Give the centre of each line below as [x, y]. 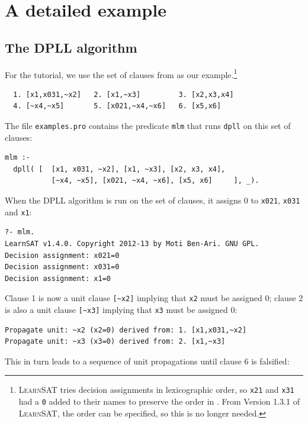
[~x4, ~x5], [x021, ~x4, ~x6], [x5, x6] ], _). [155, 181]
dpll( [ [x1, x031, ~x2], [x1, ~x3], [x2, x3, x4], [119, 169]
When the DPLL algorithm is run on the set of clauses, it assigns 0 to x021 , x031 [153, 200]
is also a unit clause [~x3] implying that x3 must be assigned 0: [121, 309]
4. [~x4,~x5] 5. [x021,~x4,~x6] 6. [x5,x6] [117, 106]
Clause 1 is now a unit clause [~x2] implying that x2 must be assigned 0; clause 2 [154, 298]
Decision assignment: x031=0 [62, 267]
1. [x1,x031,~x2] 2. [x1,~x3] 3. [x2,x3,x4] [123, 94]
